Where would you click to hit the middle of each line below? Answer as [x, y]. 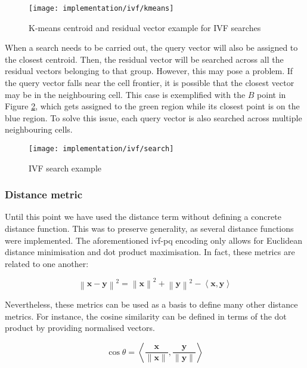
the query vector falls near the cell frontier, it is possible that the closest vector [150, 83]
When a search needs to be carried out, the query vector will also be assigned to [151, 47]
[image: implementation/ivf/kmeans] [101, 8]
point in [272, 94]
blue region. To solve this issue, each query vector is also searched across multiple [153, 117]
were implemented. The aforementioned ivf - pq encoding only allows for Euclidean [153, 240]
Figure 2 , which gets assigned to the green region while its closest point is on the [152, 106]
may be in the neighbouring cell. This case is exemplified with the [125, 94]
